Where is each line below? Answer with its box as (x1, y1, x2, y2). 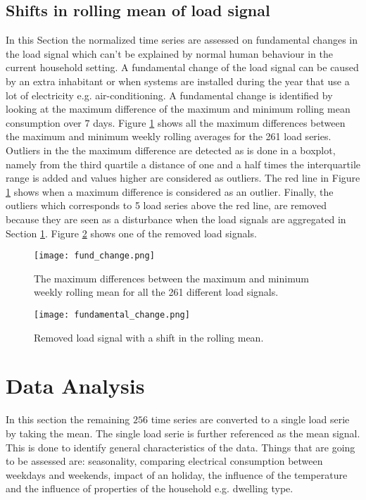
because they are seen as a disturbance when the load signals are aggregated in (6, 211, 346, 226)
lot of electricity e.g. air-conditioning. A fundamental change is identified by (6, 87, 333, 102)
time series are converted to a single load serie (151, 412, 350, 427)
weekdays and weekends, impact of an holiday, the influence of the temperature (6, 467, 348, 482)
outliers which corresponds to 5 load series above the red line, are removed (6, 198, 327, 213)
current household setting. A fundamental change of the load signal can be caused (6, 60, 359, 75)
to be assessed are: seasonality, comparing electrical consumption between (6, 454, 323, 468)
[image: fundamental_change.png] (34, 309, 190, 320)
